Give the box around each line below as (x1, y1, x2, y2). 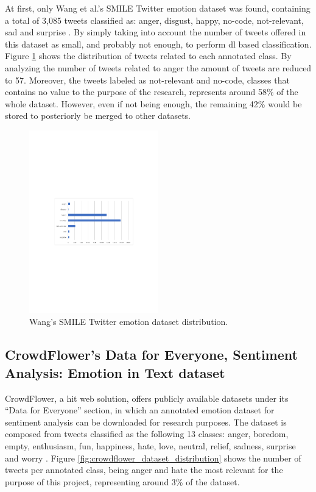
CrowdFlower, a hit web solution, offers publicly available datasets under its (5, 391, 289, 404)
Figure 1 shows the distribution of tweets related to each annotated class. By (5, 49, 292, 62)
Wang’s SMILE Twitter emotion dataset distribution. (29, 315, 228, 328)
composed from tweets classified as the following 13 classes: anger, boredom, (5, 427, 289, 440)
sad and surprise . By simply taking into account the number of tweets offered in (5, 26, 306, 38)
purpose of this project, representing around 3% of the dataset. (5, 475, 240, 488)
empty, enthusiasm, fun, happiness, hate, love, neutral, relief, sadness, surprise (5, 440, 296, 452)
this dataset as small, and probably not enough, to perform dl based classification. (5, 37, 312, 50)
